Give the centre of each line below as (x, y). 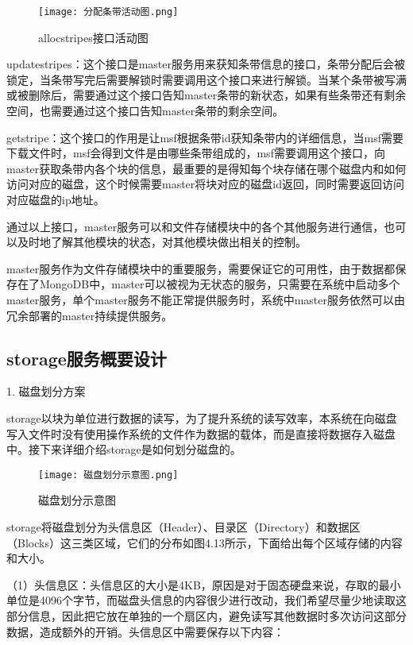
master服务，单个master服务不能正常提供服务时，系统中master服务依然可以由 (206, 299)
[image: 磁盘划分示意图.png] (108, 475)
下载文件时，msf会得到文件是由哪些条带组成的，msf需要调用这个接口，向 (196, 153)
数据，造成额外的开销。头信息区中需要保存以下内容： (145, 631)
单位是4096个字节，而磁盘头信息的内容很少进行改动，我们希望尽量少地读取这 (206, 600)
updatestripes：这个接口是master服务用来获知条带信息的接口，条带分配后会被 (206, 64)
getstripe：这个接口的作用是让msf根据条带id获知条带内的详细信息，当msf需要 (205, 137)
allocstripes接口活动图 (93, 37)
